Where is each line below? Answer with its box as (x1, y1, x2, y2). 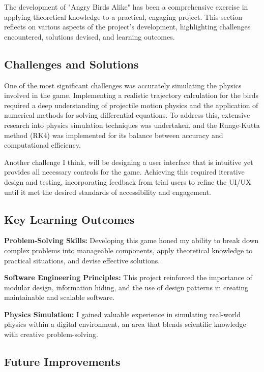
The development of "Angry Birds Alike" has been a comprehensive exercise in (4, 2, 248, 12)
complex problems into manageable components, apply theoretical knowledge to (4, 245, 253, 255)
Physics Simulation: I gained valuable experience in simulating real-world (4, 309, 241, 319)
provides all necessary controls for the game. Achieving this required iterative (4, 166, 245, 177)
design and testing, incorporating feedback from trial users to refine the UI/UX (4, 176, 251, 187)
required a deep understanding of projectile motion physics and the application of (4, 99, 258, 110)
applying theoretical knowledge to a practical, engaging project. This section (4, 11, 243, 22)
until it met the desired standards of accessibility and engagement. (4, 186, 211, 197)
